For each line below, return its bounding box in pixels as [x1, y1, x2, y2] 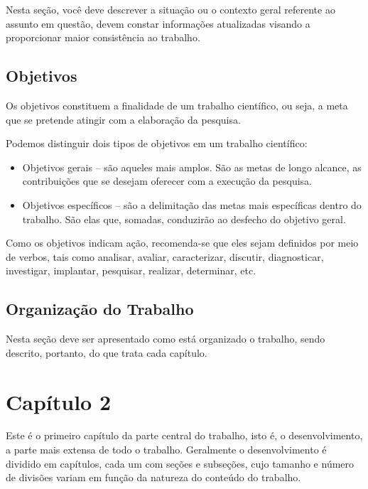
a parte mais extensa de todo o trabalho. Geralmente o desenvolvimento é [6, 442, 327, 457]
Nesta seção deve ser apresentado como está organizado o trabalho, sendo [6, 331, 325, 346]
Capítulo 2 [6, 387, 112, 416]
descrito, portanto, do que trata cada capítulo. [6, 345, 207, 360]
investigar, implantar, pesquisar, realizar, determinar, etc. [6, 263, 256, 278]
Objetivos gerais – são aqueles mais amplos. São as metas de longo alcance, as [22, 159, 362, 174]
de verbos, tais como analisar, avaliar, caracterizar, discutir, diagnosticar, [6, 249, 324, 264]
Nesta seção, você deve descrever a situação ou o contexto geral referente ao [6, 2, 335, 16]
